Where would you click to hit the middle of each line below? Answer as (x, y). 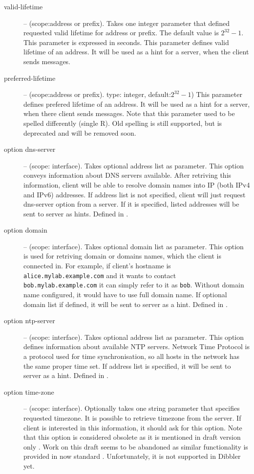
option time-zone (29, 391)
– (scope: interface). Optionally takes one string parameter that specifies (132, 408)
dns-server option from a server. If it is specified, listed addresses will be (131, 204)
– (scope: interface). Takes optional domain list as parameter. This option (134, 246)
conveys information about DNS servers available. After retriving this (127, 175)
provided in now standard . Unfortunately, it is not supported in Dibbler (132, 456)
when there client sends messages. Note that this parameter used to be (129, 113)
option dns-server (30, 149)
